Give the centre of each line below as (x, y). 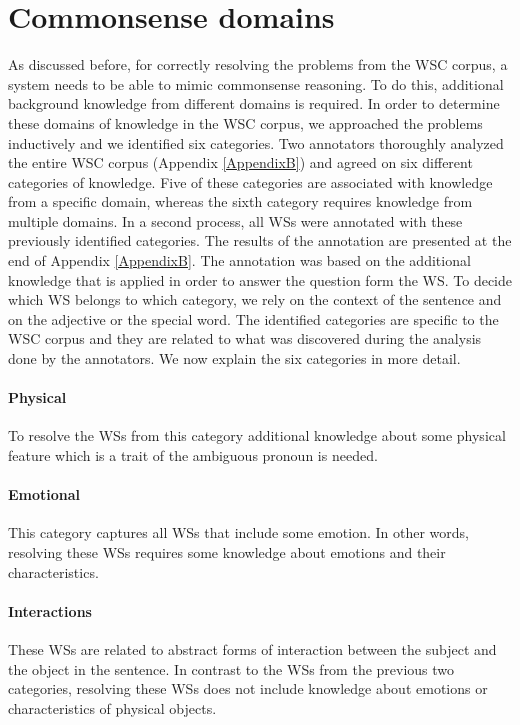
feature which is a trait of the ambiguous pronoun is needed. (193, 455)
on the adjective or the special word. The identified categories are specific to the (253, 318)
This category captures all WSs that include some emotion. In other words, (238, 532)
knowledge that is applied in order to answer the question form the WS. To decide (260, 279)
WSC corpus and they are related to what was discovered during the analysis (245, 338)
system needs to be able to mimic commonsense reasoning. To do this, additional (256, 83)
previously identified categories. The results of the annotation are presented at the (260, 240)
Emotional (44, 494)
